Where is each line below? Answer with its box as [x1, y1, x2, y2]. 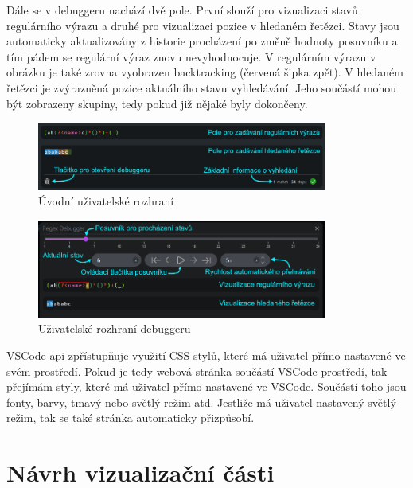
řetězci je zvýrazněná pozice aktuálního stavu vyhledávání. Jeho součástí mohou [6, 79, 397, 96]
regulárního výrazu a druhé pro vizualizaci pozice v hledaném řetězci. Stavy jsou [6, 17, 399, 33]
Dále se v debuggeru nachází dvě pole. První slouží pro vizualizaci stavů [6, 2, 358, 18]
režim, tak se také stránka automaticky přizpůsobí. [6, 409, 255, 426]
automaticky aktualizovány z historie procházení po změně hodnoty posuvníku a [6, 33, 398, 49]
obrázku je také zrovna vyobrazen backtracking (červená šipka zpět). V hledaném [6, 64, 403, 80]
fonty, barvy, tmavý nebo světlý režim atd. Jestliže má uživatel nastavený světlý [6, 393, 396, 410]
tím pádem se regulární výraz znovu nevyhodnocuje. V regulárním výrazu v [6, 48, 376, 64]
